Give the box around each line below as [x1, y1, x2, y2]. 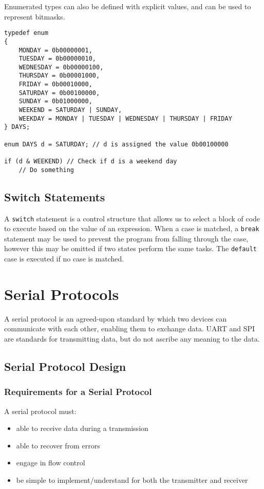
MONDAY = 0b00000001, [18, 46, 92, 54]
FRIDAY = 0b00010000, [18, 81, 92, 88]
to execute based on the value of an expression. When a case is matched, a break [4, 223, 259, 234]
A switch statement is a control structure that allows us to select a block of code [4, 213, 260, 223]
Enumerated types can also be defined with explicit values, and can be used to [4, 1, 251, 11]
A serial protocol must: [4, 405, 77, 416]
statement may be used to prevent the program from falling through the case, [4, 233, 249, 243]
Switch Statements [4, 189, 105, 204]
